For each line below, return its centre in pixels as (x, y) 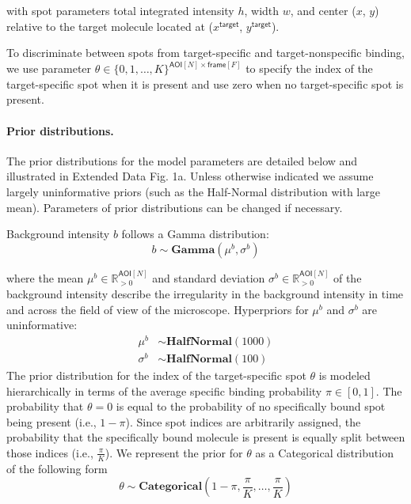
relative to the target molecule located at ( (110, 26)
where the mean (45, 277)
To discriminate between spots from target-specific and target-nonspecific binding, (205, 53)
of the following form (57, 468)
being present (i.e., (51, 421)
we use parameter (49, 68)
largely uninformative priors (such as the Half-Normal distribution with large (193, 191)
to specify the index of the (309, 68)
